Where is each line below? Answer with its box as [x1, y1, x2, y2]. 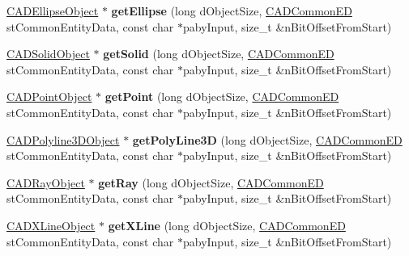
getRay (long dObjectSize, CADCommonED [98, 174, 324, 191]
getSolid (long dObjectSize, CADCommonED [103, 45, 334, 62]
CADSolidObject [6, 45, 90, 62]
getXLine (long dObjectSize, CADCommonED [108, 216, 346, 233]
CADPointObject [6, 88, 92, 105]
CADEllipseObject [6, 2, 99, 19]
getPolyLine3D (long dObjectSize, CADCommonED [132, 131, 403, 148]
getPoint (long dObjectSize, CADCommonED [104, 88, 339, 105]
